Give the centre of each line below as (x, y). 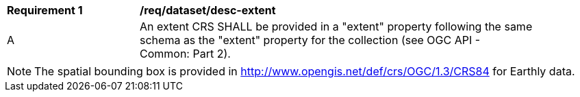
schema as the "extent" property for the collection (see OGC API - (310, 40)
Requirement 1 (45, 10)
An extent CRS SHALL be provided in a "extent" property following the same (336, 26)
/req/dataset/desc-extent (208, 10)
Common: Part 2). (185, 54)
